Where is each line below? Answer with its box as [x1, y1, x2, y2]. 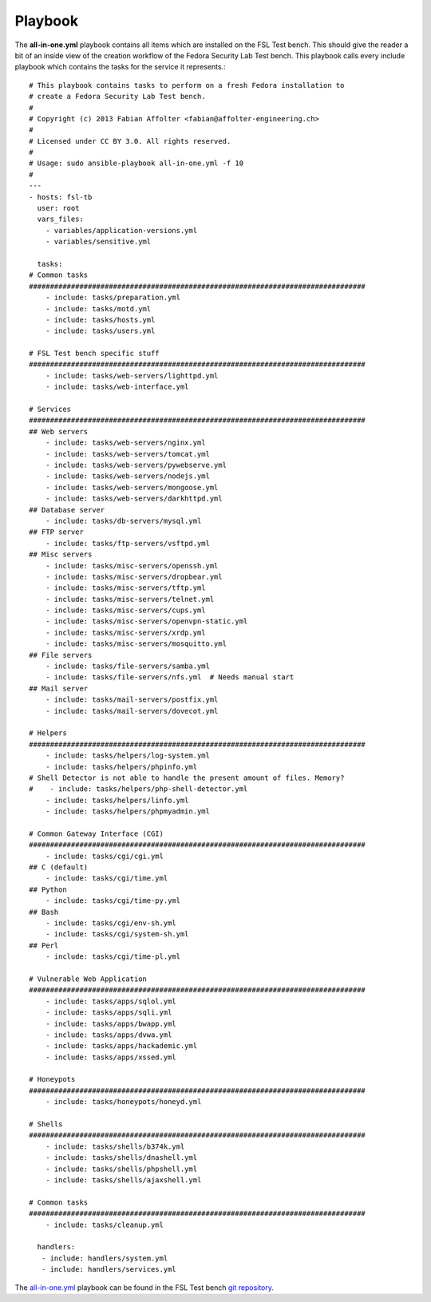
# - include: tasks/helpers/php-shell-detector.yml [29, 785, 248, 793]
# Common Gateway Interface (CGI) [29, 829, 164, 838]
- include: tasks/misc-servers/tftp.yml [45, 584, 207, 592]
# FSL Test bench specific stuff [29, 349, 160, 358]
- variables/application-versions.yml [45, 226, 198, 235]
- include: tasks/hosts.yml [45, 315, 156, 324]
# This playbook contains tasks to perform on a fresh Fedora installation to [29, 81, 345, 89]
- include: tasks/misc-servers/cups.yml [45, 606, 207, 615]
